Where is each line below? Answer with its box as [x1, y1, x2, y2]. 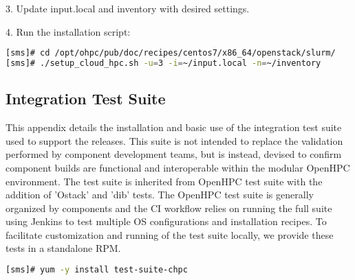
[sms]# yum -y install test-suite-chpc [6, 265, 188, 275]
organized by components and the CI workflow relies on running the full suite [6, 200, 332, 215]
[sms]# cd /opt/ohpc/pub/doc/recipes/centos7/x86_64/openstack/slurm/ [6, 48, 336, 58]
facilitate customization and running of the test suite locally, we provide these [6, 227, 334, 242]
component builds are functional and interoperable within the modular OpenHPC [6, 160, 350, 174]
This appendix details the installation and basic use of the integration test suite [6, 120, 342, 135]
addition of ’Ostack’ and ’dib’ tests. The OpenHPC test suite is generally [6, 187, 314, 202]
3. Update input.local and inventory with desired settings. [6, 1, 250, 15]
